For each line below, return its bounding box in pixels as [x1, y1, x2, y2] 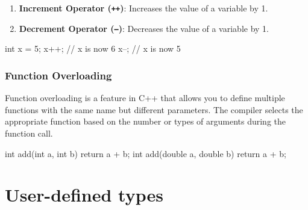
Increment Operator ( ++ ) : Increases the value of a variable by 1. [19, 2, 268, 14]
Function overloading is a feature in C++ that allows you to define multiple [5, 91, 285, 104]
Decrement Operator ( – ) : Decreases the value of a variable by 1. [19, 22, 269, 34]
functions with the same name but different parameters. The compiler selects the [5, 103, 303, 116]
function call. [5, 126, 53, 139]
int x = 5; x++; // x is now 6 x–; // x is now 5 [5, 42, 181, 55]
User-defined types [5, 182, 163, 207]
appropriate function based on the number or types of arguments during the [5, 115, 286, 128]
